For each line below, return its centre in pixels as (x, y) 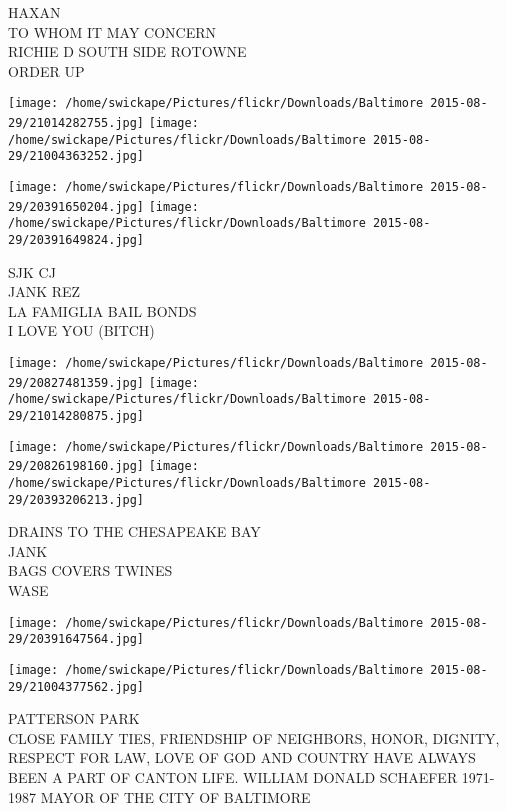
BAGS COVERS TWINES (90, 570)
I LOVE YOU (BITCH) (81, 330)
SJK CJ (32, 271)
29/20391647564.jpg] (76, 639)
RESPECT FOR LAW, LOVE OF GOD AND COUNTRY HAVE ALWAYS (242, 757)
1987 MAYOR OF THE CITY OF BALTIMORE (159, 796)
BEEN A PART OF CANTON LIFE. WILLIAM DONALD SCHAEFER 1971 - (251, 777)
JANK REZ (44, 291)
